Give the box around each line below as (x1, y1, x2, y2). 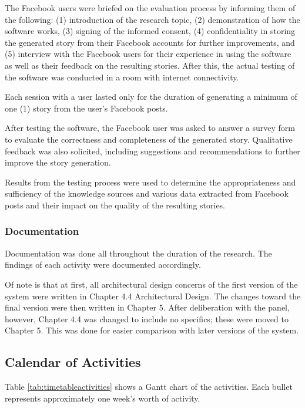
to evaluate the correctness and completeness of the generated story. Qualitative (5, 133, 293, 145)
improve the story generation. (5, 156, 111, 168)
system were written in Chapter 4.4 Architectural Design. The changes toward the (5, 289, 301, 302)
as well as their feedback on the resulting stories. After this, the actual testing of (5, 59, 295, 71)
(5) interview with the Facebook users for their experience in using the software (5, 48, 291, 60)
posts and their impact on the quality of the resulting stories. (5, 198, 226, 211)
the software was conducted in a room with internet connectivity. (5, 70, 239, 83)
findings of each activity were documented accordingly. (5, 258, 201, 271)
